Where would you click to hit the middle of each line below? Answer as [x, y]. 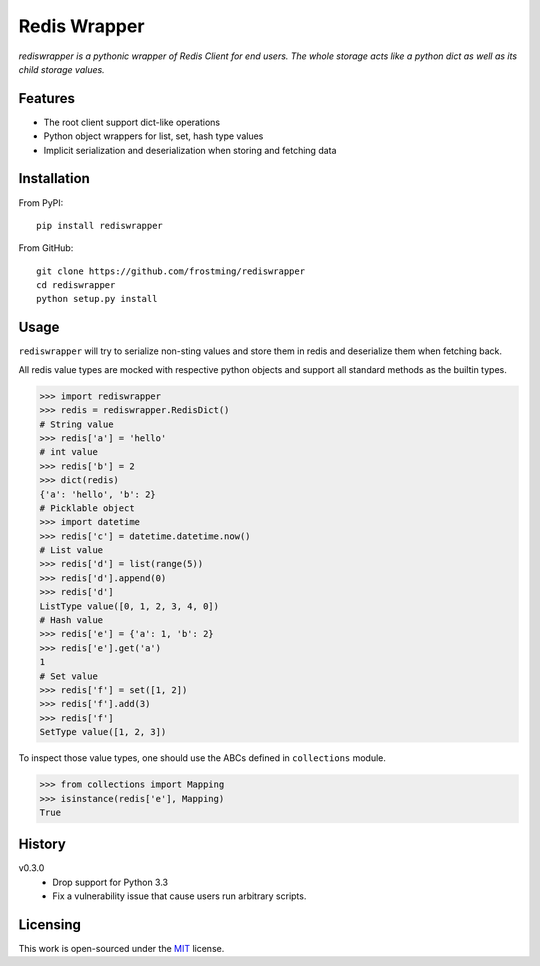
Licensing [50, 924]
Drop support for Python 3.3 [110, 882]
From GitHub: [46, 248]
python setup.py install [97, 299]
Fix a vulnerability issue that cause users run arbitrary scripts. [179, 896]
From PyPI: [41, 202]
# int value [69, 452]
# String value [76, 424]
